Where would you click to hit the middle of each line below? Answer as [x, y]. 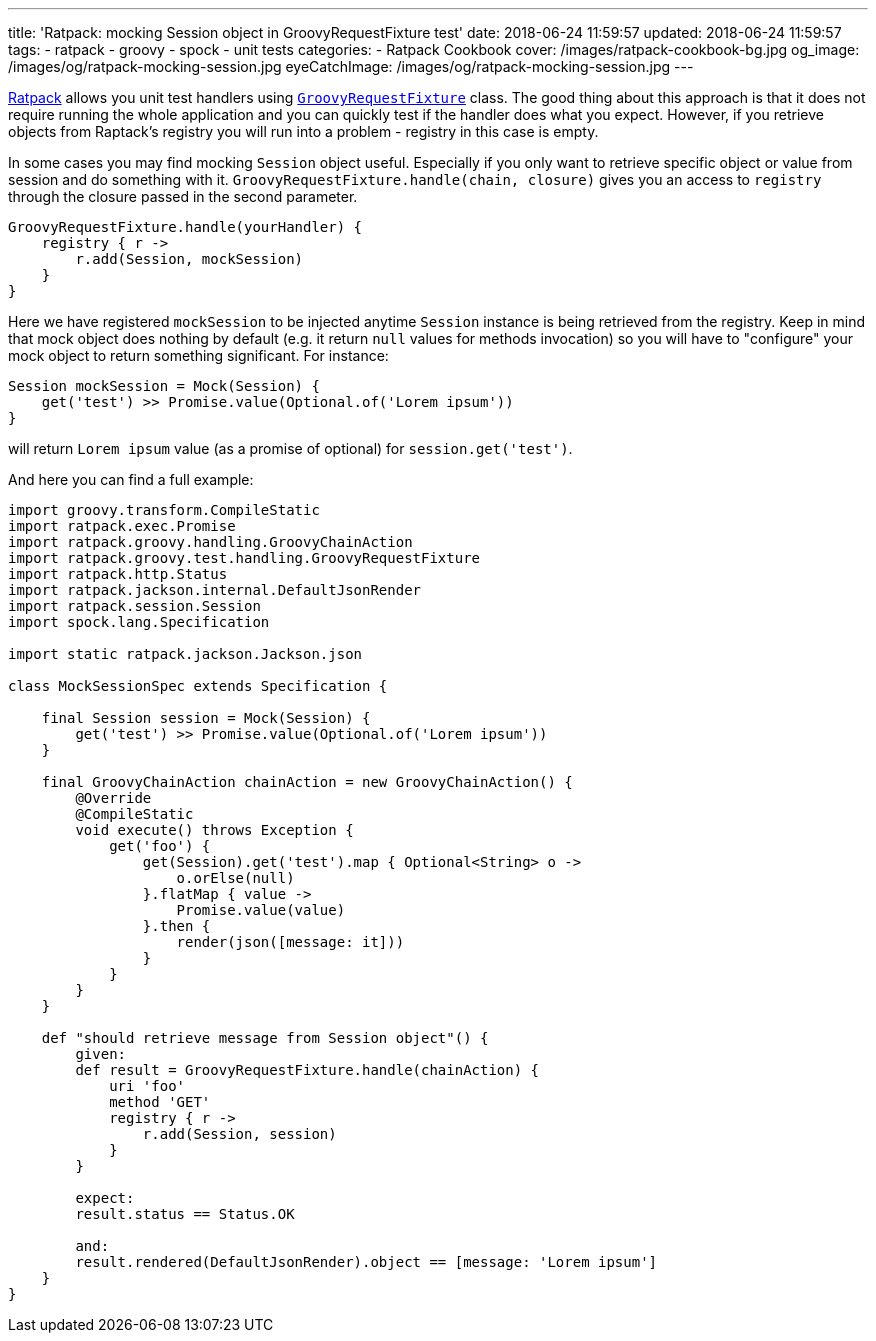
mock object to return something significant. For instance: [198, 355]
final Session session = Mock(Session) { [206, 718]
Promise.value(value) [261, 910]
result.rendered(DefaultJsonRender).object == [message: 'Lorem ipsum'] [366, 1262]
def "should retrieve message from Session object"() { [265, 1038]
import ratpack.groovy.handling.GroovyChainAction [210, 542]
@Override [113, 798]
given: [101, 1054]
